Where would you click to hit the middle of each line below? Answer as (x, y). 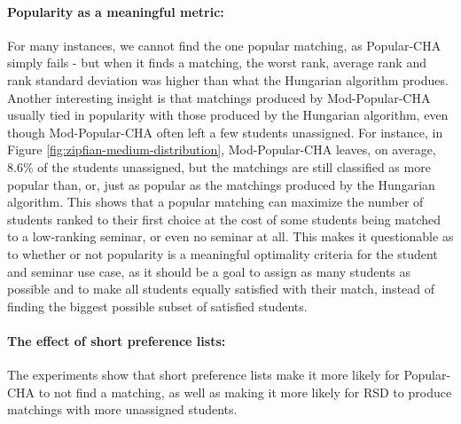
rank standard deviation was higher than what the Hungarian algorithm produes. (228, 79)
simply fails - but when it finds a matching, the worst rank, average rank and (217, 63)
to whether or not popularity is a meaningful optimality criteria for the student (223, 253)
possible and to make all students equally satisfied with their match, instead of (221, 289)
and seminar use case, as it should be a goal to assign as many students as (209, 271)
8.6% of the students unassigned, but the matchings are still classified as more (219, 166)
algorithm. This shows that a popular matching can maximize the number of (215, 202)
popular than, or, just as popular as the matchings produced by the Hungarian (221, 184)
